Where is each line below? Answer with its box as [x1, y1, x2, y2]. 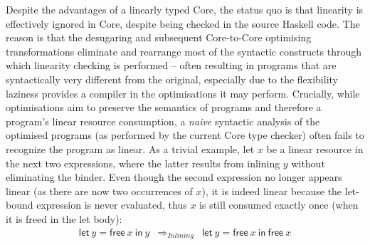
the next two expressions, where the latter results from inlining [6, 155, 280, 170]
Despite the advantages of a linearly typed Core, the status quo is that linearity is [6, 2, 364, 16]
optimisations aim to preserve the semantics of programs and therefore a [6, 100, 322, 115]
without [291, 155, 325, 170]
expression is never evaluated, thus [36, 197, 187, 212]
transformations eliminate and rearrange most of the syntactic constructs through [6, 43, 362, 58]
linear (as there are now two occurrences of [6, 183, 193, 198]
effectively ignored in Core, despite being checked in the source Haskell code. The [6, 16, 360, 31]
